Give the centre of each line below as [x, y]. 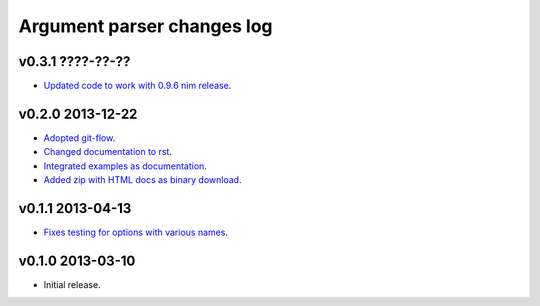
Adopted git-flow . [79, 137]
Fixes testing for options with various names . [136, 232]
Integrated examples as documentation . [125, 166]
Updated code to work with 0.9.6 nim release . [137, 86]
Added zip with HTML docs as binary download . [142, 180]
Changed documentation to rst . [107, 152]
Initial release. [72, 284]
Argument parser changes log [145, 26]
